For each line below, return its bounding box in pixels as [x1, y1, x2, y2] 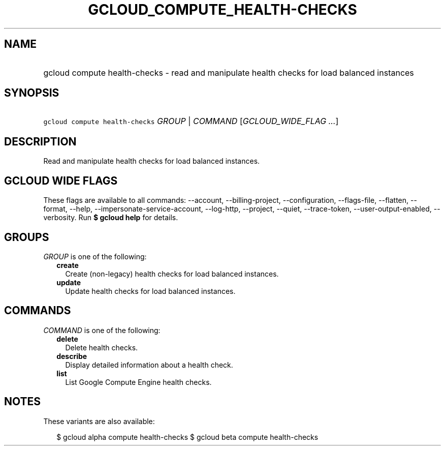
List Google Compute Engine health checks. [65, 377, 212, 386]
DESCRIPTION [4, 135, 77, 148]
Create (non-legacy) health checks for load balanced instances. [65, 269, 279, 278]
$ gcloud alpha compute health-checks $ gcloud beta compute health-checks [56, 432, 319, 441]
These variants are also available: [43, 416, 155, 426]
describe [56, 351, 87, 361]
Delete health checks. [65, 343, 138, 352]
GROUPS [4, 230, 49, 244]
